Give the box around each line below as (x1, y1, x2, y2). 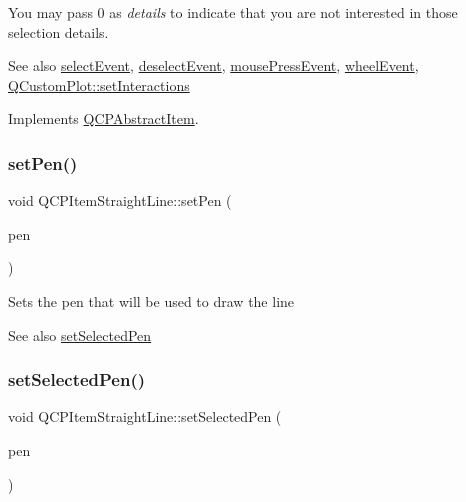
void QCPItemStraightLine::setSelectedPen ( (8, 406, 282, 427)
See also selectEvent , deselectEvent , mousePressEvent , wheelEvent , (8, 55, 419, 76)
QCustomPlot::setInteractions (8, 74, 190, 95)
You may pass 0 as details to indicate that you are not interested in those (8, 2, 458, 22)
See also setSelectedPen (8, 324, 152, 345)
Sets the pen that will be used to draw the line (8, 290, 295, 311)
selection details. (8, 21, 109, 42)
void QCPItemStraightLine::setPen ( (8, 190, 232, 211)
